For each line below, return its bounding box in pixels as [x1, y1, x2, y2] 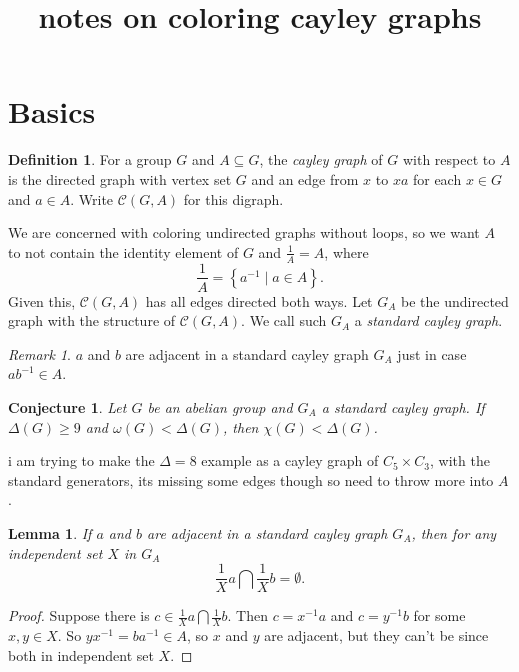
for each [412, 168, 462, 189]
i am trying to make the [8, 450, 155, 471]
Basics [8, 91, 96, 132]
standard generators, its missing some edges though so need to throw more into [8, 469, 494, 490]
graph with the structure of [8, 310, 176, 331]
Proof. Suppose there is [8, 605, 150, 626]
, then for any [411, 522, 497, 543]
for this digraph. [183, 188, 284, 209]
